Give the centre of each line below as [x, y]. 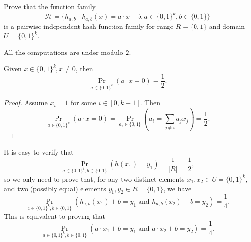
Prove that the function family [50, 6]
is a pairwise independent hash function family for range [89, 26]
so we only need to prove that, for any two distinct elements [94, 178]
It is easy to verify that [39, 152]
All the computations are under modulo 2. [68, 52]
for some [83, 102]
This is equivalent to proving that [55, 216]
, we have [177, 188]
